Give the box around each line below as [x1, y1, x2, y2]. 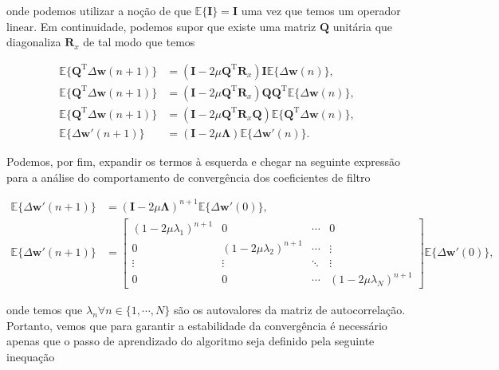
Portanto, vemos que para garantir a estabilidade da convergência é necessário [6, 317, 387, 333]
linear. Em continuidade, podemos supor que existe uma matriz [6, 18, 316, 34]
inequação [6, 348, 55, 365]
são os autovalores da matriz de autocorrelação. [173, 301, 406, 318]
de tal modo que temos [83, 33, 195, 50]
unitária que [332, 18, 393, 34]
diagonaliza [6, 33, 61, 50]
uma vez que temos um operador [241, 2, 401, 18]
